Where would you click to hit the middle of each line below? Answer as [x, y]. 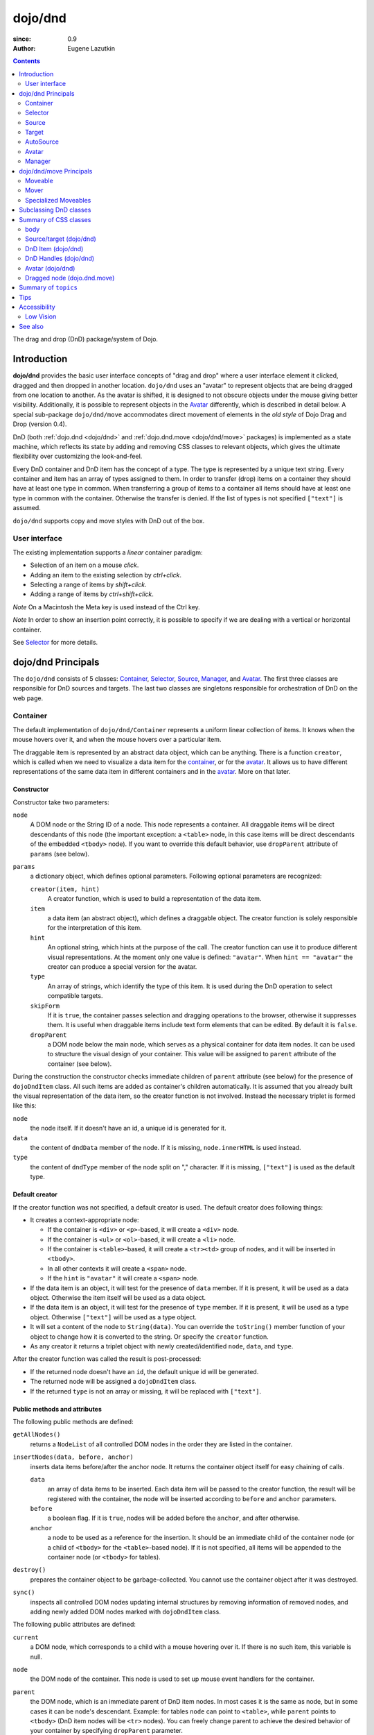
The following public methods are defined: [73, 1421]
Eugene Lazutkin [91, 48]
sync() [24, 1592]
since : [22, 39]
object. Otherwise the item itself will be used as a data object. [118, 1298]
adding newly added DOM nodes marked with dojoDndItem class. [125, 1611]
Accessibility [37, 307]
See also [32, 326]
